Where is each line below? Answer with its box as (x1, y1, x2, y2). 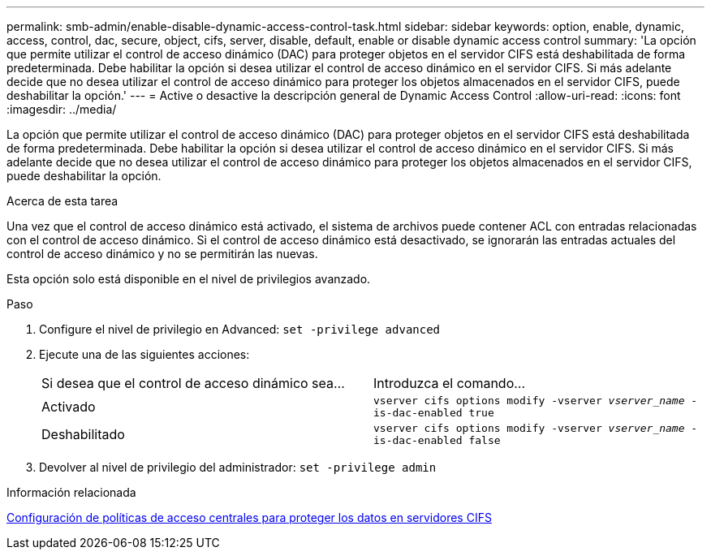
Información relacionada (6, 485, 136, 499)
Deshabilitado (41, 426, 125, 442)
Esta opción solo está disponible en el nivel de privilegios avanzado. (6, 272, 371, 286)
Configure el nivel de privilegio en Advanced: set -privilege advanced (39, 322, 441, 336)
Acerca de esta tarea (6, 194, 118, 208)
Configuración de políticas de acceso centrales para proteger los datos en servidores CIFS (6, 511, 492, 524)
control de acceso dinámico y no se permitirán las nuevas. (6, 247, 318, 261)
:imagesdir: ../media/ (6, 102, 117, 116)
